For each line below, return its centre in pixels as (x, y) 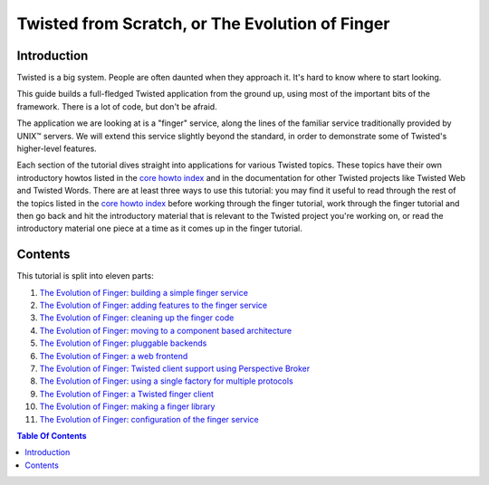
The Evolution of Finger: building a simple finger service (144, 292)
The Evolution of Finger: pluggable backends (123, 343)
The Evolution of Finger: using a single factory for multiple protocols (166, 381)
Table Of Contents (52, 435)
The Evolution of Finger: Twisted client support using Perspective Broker (175, 368)
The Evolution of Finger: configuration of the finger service (149, 419)
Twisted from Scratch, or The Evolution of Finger (203, 24)
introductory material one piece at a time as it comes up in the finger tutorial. (160, 228)
